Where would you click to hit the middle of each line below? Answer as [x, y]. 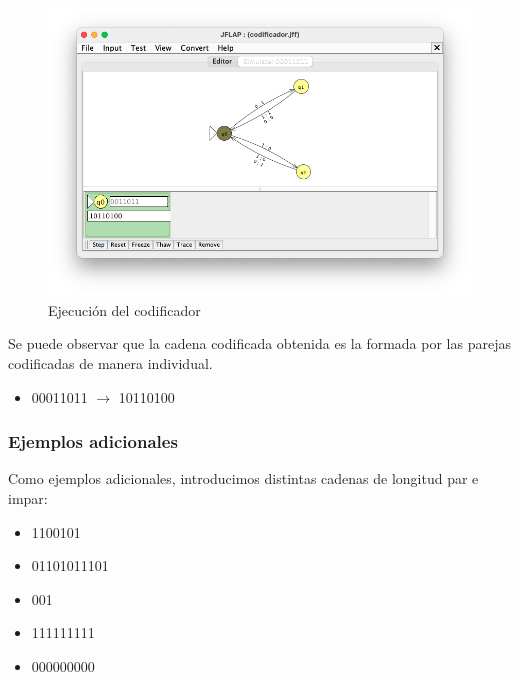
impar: [28, 497]
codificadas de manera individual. [110, 362]
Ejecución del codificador [124, 309]
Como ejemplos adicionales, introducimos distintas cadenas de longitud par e [243, 478]
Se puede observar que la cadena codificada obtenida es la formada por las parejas [259, 343]
